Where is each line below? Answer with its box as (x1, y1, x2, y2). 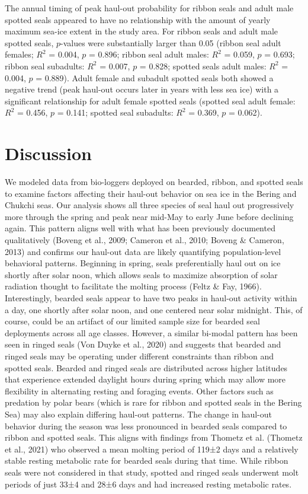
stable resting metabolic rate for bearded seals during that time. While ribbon (5, 454, 288, 467)
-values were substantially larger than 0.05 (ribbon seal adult (60, 36, 281, 49)
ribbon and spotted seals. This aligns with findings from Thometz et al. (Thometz (5, 431, 303, 444)
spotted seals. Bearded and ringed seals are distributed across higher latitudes (5, 361, 288, 374)
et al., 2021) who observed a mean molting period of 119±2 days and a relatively (5, 442, 299, 455)
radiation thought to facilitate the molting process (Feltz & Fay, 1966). (5, 280, 262, 292)
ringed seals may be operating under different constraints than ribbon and (5, 349, 274, 362)
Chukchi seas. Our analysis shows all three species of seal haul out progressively (5, 199, 294, 211)
